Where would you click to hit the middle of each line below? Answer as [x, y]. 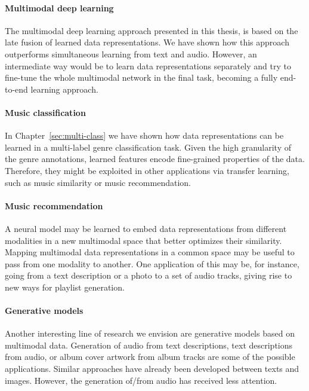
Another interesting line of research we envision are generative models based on [150, 333]
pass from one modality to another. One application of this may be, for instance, [152, 263]
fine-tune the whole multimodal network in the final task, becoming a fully [141, 77]
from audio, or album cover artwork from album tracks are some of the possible [150, 357]
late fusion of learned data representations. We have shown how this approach [147, 42]
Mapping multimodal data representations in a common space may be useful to [150, 252]
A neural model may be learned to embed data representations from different [146, 228]
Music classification [45, 112]
